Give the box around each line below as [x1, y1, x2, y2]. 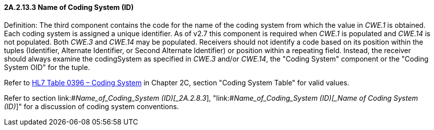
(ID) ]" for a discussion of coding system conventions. [4, 102, 179, 111]
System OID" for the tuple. [4, 63, 90, 71]
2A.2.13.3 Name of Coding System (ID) [4, 3, 134, 11]
